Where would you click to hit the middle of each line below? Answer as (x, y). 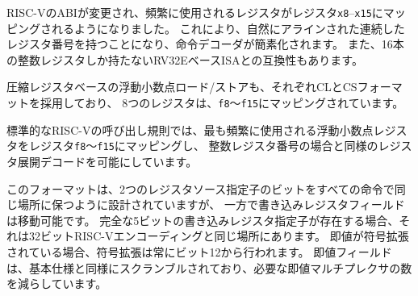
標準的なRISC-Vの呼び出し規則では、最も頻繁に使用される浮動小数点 (190, 129)
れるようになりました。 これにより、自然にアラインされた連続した (228, 28)
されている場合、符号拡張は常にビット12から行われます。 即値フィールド (199, 251)
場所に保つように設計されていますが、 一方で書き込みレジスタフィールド (211, 204)
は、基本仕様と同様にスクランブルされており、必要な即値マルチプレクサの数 (209, 267)
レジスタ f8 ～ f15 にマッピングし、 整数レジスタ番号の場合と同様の (203, 146)
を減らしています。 (57, 283)
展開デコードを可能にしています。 (107, 161)
